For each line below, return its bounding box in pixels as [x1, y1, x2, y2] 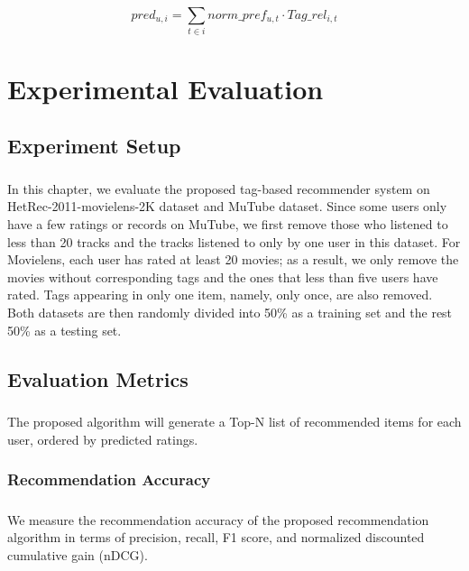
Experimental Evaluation [7, 69, 324, 106]
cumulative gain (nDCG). [7, 545, 148, 564]
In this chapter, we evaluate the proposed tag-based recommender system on [7, 179, 430, 198]
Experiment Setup [7, 132, 181, 160]
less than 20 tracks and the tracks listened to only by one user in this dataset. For [7, 232, 461, 251]
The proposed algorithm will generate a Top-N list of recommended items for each [7, 412, 462, 431]
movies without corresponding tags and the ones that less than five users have [7, 267, 438, 286]
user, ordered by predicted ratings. [7, 429, 198, 448]
